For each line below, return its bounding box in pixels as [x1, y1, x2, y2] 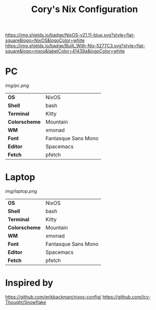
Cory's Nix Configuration [31, 4, 138, 15]
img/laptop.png [5, 188, 37, 194]
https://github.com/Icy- [102, 294, 151, 300]
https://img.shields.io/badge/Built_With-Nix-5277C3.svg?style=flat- [5, 43, 145, 49]
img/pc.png [5, 82, 29, 89]
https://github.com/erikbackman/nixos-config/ [5, 294, 102, 300]
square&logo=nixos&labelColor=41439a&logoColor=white [5, 48, 125, 54]
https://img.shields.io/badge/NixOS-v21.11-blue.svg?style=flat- [5, 32, 135, 38]
